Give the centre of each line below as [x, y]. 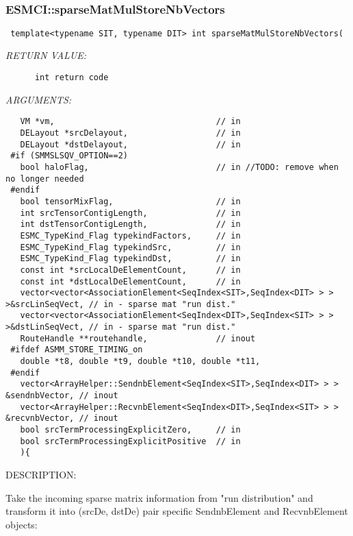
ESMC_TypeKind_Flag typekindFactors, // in [130, 235]
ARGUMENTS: [39, 99]
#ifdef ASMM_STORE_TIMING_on [77, 350]
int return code [71, 78]
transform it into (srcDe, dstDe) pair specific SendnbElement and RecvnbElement [177, 511]
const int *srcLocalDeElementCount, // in [130, 270]
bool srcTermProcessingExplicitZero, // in [130, 430]
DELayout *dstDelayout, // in [130, 144]
